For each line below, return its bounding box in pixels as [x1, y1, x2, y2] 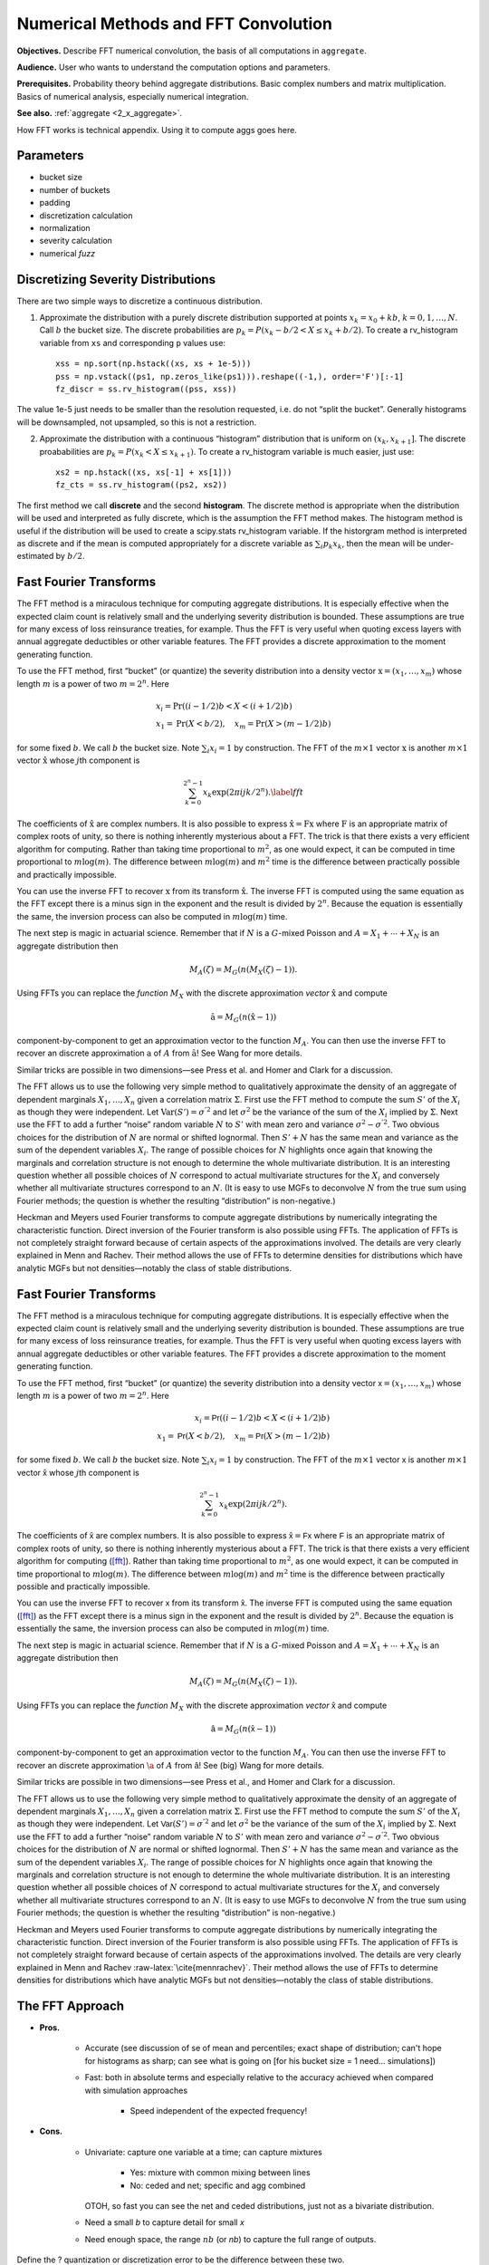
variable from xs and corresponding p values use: [39, 337, 226, 348]
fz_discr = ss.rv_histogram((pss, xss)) [55, 384, 237, 394]
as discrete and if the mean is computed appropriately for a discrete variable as [16, 537, 313, 548]
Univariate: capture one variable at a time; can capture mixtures [84, 2146, 323, 2157]
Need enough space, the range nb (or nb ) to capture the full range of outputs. [84, 2233, 377, 2244]
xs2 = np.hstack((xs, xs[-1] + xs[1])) [55, 467, 233, 477]
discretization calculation [39, 209, 133, 221]
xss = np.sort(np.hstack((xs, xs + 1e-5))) [55, 359, 252, 369]
